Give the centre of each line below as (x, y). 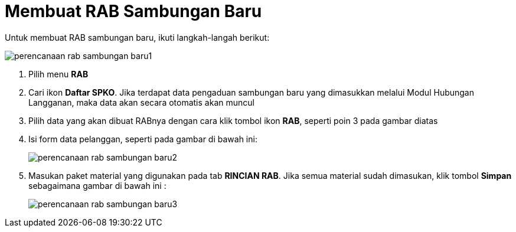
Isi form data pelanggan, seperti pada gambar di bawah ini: (143, 139)
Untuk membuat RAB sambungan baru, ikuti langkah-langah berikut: (137, 37)
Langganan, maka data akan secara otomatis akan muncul (141, 102)
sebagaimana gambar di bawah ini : (97, 185)
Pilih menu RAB (58, 74)
